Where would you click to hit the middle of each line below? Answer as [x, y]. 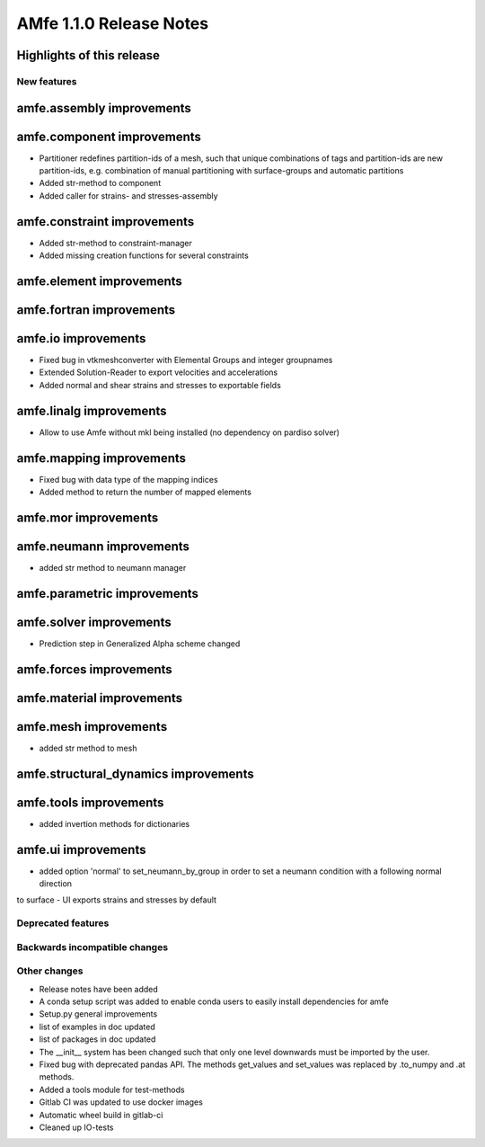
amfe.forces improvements [94, 669]
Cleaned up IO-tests [76, 1127]
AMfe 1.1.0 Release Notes [113, 23]
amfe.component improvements [109, 136]
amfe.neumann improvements [103, 546]
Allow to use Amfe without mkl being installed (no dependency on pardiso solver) [190, 432]
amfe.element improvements [100, 281]
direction [55, 884]
